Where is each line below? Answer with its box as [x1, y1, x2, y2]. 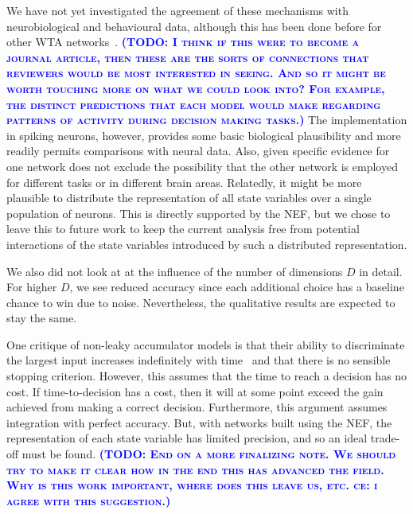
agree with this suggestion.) [6, 492, 171, 508]
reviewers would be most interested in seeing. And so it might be [6, 64, 386, 81]
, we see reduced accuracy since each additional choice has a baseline [69, 278, 404, 295]
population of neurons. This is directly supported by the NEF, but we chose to [6, 204, 391, 221]
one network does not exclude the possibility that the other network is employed [6, 158, 398, 174]
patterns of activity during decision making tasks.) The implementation [6, 111, 407, 128]
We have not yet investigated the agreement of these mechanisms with [6, 2, 349, 18]
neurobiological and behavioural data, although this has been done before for [6, 18, 382, 34]
